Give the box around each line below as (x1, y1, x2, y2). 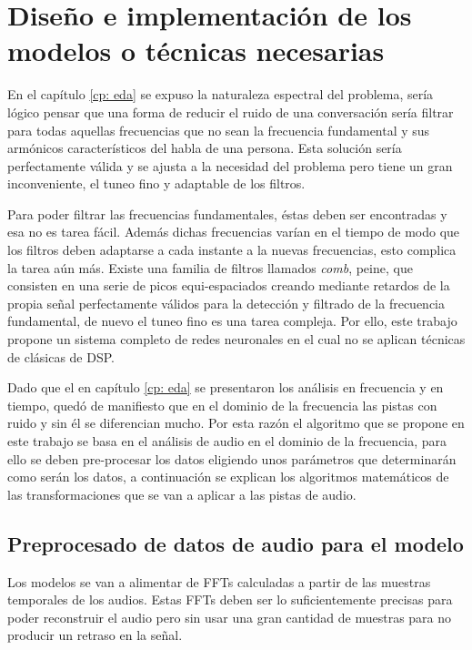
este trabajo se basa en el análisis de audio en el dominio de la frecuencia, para (7, 432, 447, 450)
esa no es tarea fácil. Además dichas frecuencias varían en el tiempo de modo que (7, 222, 460, 241)
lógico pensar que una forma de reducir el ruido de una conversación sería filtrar (7, 102, 454, 121)
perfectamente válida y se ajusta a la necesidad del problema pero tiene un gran (7, 156, 453, 175)
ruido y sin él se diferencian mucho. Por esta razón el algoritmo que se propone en (7, 413, 465, 432)
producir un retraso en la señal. (7, 625, 183, 645)
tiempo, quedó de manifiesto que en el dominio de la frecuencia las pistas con (7, 395, 437, 414)
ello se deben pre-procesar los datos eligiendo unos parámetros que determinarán (7, 449, 457, 468)
